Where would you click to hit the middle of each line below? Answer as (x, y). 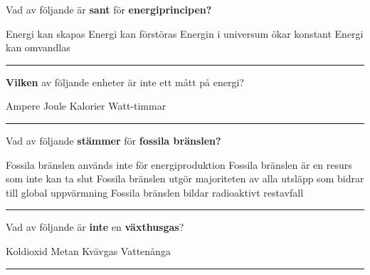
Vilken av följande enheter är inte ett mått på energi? (125, 82)
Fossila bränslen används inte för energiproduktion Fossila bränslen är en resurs (179, 164)
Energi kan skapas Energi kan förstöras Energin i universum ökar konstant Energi (185, 33)
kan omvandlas (38, 47)
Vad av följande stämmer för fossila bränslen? (113, 140)
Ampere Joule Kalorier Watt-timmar (86, 106)
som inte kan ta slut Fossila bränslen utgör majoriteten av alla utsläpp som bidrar (185, 178)
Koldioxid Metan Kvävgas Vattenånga (88, 250)
